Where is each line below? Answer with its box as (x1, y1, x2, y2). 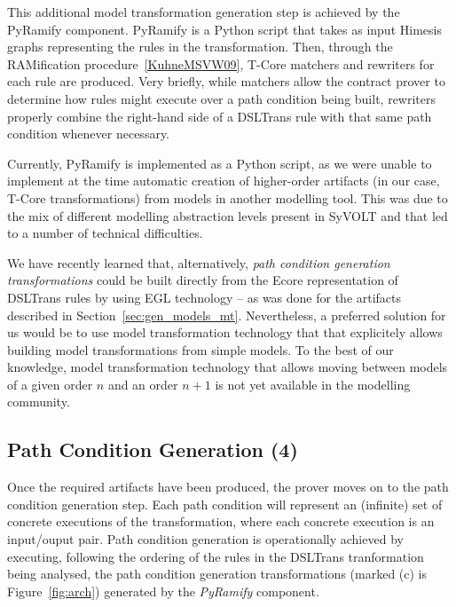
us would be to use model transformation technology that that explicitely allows (7, 323, 443, 342)
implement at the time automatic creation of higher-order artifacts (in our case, (7, 171, 440, 190)
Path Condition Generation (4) (7, 436, 298, 463)
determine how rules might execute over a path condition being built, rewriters (7, 89, 436, 107)
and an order (107, 374, 178, 393)
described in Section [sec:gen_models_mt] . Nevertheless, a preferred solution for (7, 305, 446, 324)
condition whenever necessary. (7, 124, 170, 143)
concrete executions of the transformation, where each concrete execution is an (7, 512, 435, 531)
